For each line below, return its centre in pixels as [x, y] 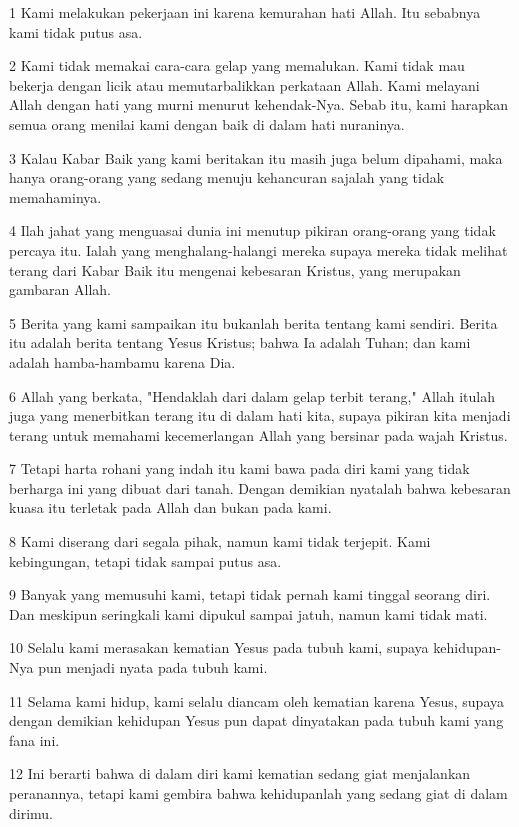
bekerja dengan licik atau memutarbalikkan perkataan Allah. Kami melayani [244, 84]
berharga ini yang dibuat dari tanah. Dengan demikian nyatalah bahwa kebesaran [260, 487]
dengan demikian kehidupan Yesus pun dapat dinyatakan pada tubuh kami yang [256, 720]
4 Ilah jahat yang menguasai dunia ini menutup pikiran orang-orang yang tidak [252, 230]
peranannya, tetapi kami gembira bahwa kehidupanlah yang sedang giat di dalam [258, 793]
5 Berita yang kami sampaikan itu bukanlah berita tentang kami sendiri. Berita [253, 322]
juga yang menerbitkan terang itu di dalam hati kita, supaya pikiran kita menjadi [260, 415]
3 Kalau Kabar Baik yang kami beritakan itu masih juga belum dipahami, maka [256, 157]
